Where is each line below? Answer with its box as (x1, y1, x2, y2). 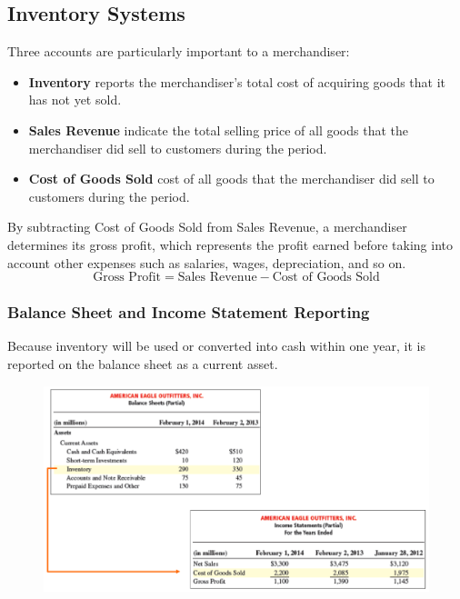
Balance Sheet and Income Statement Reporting (7, 301, 370, 324)
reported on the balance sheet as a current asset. (7, 354, 278, 373)
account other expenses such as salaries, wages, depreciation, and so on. (7, 253, 406, 272)
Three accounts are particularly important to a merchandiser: (7, 42, 350, 61)
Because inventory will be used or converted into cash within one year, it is (7, 336, 425, 355)
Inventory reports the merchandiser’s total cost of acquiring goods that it (28, 72, 446, 91)
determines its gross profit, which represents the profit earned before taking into (7, 235, 453, 254)
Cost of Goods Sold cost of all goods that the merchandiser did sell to (28, 169, 435, 188)
